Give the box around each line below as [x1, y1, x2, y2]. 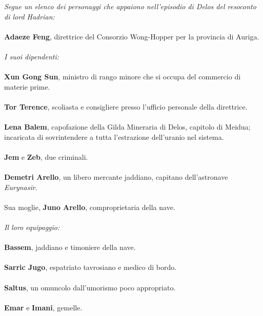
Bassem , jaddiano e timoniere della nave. [4, 242, 136, 252]
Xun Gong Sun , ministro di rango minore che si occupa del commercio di [4, 71, 241, 82]
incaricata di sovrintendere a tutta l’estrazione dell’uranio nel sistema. [4, 131, 224, 142]
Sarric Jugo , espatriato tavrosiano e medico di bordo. [4, 262, 177, 272]
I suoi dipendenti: [4, 51, 59, 61]
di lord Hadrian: [4, 11, 55, 22]
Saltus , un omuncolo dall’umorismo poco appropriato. [4, 282, 176, 292]
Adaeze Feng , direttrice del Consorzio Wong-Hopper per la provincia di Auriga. [4, 31, 259, 41]
